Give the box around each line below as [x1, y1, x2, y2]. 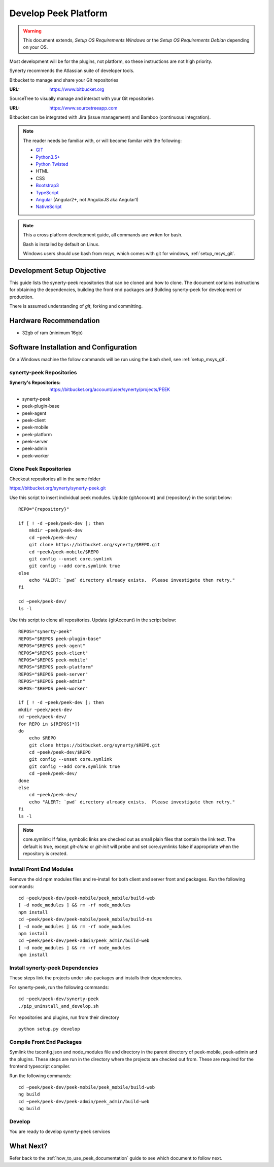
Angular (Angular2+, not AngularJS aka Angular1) [36, 196, 139, 202]
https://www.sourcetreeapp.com [49, 104, 118, 111]
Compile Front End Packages [9, 1039, 82, 1046]
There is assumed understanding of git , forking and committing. [9, 303, 143, 309]
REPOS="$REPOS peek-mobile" [18, 657, 88, 663]
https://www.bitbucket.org [49, 86, 105, 92]
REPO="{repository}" [18, 506, 70, 512]
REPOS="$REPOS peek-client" [18, 650, 88, 656]
